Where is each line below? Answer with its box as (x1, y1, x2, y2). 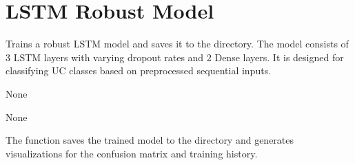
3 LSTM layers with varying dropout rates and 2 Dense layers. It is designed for (6, 49, 344, 64)
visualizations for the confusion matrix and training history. (6, 146, 258, 160)
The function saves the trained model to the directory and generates (6, 133, 294, 147)
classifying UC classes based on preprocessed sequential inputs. (6, 63, 272, 78)
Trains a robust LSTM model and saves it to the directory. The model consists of (6, 36, 349, 51)
